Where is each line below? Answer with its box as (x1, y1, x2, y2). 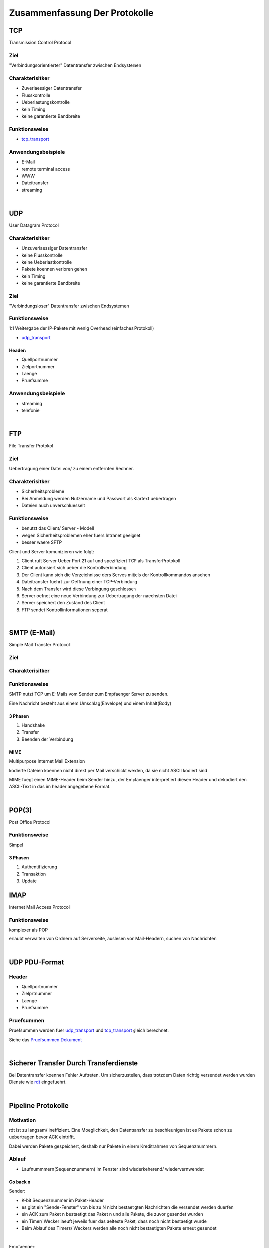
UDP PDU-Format (9, 958, 64, 966)
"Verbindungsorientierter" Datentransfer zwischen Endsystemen (9, 62, 142, 68)
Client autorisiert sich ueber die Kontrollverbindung (21, 565, 127, 571)
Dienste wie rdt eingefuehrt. (9, 1079, 67, 1085)
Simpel (9, 842, 23, 848)
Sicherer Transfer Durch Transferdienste (9, 1059, 138, 1067)
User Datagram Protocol (9, 222, 59, 228)
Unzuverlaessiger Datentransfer (21, 245, 87, 251)
